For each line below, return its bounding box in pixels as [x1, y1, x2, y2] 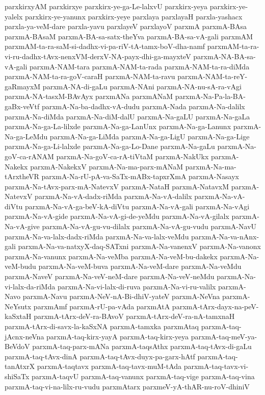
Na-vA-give [5, 221, 40, 232]
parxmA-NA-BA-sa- [193, 51, 256, 61]
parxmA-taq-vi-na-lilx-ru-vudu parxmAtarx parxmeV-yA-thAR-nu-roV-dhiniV [5, 381, 250, 391]
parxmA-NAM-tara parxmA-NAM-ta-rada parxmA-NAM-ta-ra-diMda [29, 61, 250, 71]
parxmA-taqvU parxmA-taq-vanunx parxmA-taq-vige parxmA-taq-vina [31, 371, 255, 381]
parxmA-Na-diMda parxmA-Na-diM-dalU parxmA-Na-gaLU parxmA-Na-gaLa [5, 111, 250, 121]
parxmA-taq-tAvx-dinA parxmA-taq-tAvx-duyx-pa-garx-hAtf [5, 351, 195, 361]
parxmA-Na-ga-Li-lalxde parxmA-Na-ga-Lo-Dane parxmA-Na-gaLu [5, 141, 215, 152]
